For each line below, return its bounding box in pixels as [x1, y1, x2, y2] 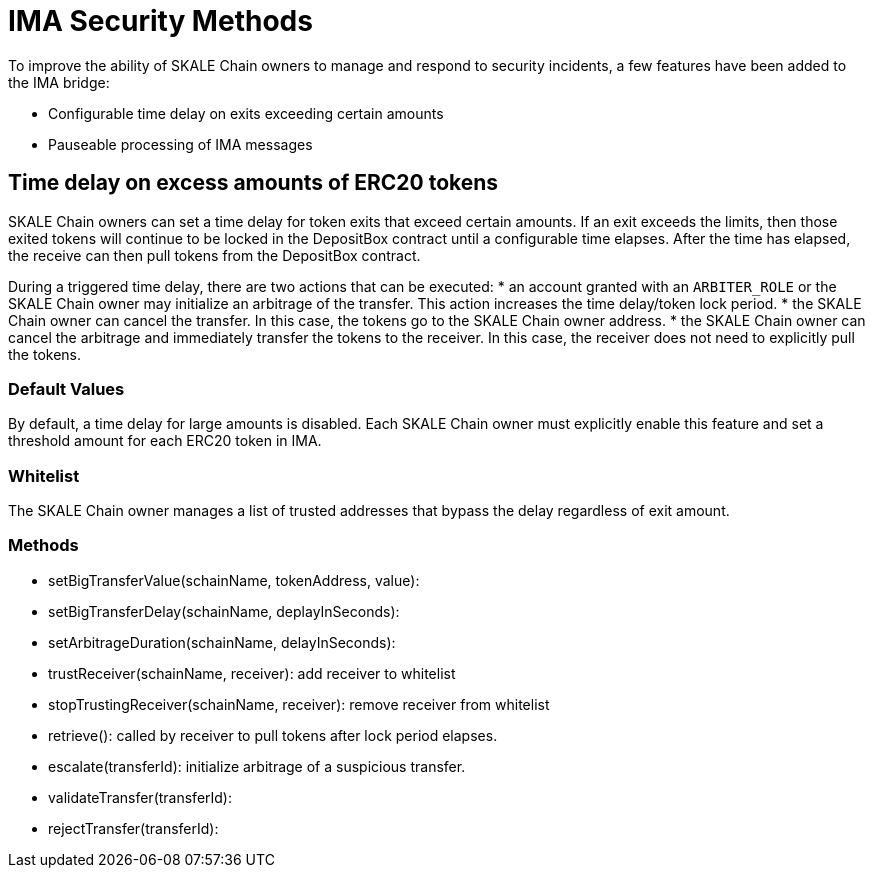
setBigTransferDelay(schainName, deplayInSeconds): [48, 602, 400, 620]
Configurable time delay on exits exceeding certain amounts [48, 104, 444, 122]
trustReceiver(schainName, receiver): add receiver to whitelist [48, 664, 456, 682]
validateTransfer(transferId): [48, 788, 233, 806]
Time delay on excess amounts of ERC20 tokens [8, 170, 499, 196]
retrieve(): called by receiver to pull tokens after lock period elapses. [48, 726, 498, 744]
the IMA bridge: [8, 73, 110, 91]
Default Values [8, 378, 125, 399]
